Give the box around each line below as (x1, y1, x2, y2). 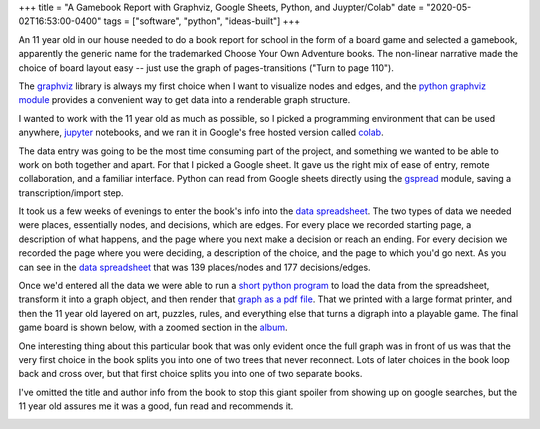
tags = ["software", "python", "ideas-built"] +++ (103, 15, 301, 27)
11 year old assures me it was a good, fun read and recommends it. (18, 400, 294, 412)
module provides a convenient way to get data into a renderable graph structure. (18, 94, 351, 106)
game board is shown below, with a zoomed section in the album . (18, 321, 288, 334)
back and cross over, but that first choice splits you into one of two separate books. (18, 368, 363, 380)
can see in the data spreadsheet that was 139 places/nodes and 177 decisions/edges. (18, 261, 371, 273)
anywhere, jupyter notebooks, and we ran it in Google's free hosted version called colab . (18, 126, 384, 139)
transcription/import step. (18, 186, 124, 199)
